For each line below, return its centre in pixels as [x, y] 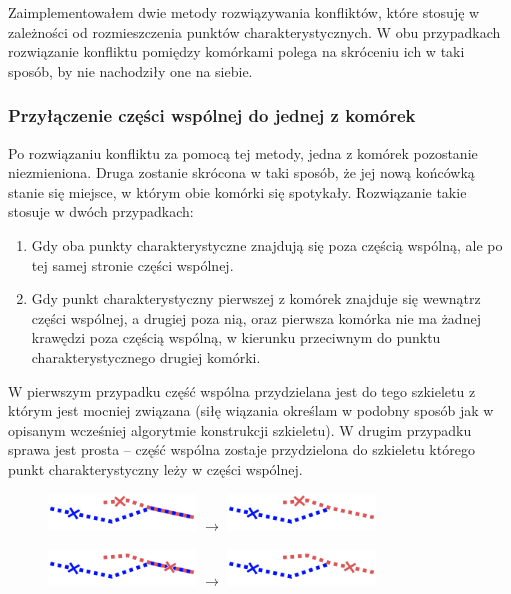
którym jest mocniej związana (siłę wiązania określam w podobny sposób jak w [251, 410]
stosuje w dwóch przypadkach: [101, 211]
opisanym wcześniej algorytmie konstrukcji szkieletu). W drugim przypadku [240, 429]
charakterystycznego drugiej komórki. [146, 356]
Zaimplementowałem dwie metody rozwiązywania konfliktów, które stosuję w [244, 12]
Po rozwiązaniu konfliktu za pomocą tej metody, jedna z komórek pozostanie [243, 152]
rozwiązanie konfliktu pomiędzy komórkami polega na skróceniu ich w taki [236, 51]
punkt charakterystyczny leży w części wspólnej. [155, 468]
